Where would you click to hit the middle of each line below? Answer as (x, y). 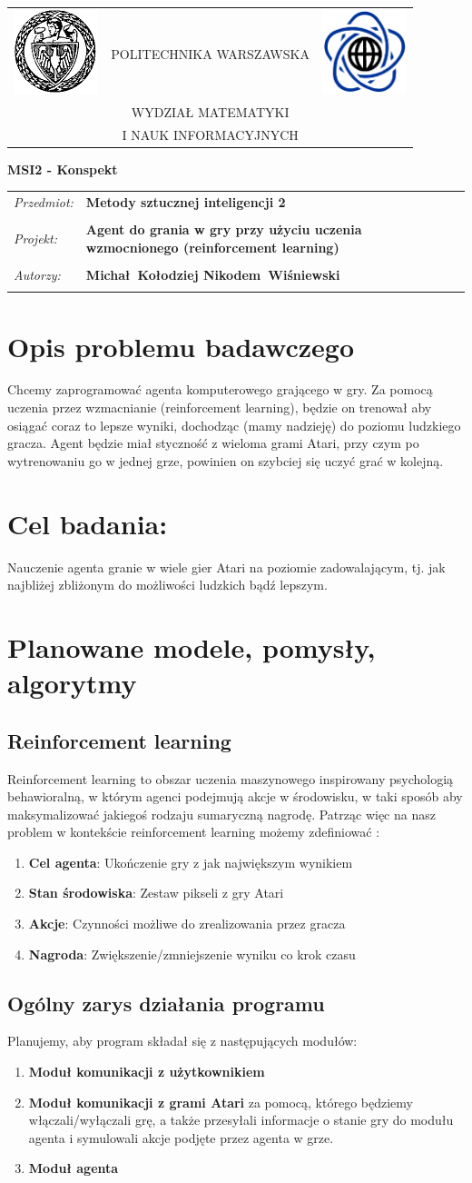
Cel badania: (88, 523)
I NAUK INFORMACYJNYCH (210, 134)
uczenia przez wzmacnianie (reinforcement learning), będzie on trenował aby (220, 408)
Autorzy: (37, 274)
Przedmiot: (44, 202)
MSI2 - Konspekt (63, 169)
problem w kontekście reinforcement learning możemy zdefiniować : (194, 832)
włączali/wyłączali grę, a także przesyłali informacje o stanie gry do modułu (241, 1120)
